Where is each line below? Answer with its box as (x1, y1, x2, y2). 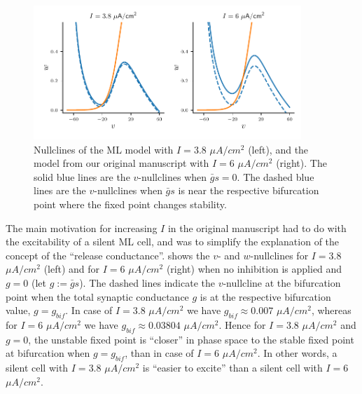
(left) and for (43, 261, 100, 276)
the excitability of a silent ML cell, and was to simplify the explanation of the (6, 234, 340, 249)
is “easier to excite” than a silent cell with (142, 360, 323, 375)
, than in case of (125, 346, 194, 360)
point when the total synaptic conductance (6, 289, 189, 304)
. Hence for (218, 317, 266, 332)
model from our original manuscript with (34, 156, 209, 170)
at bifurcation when (6, 346, 90, 360)
